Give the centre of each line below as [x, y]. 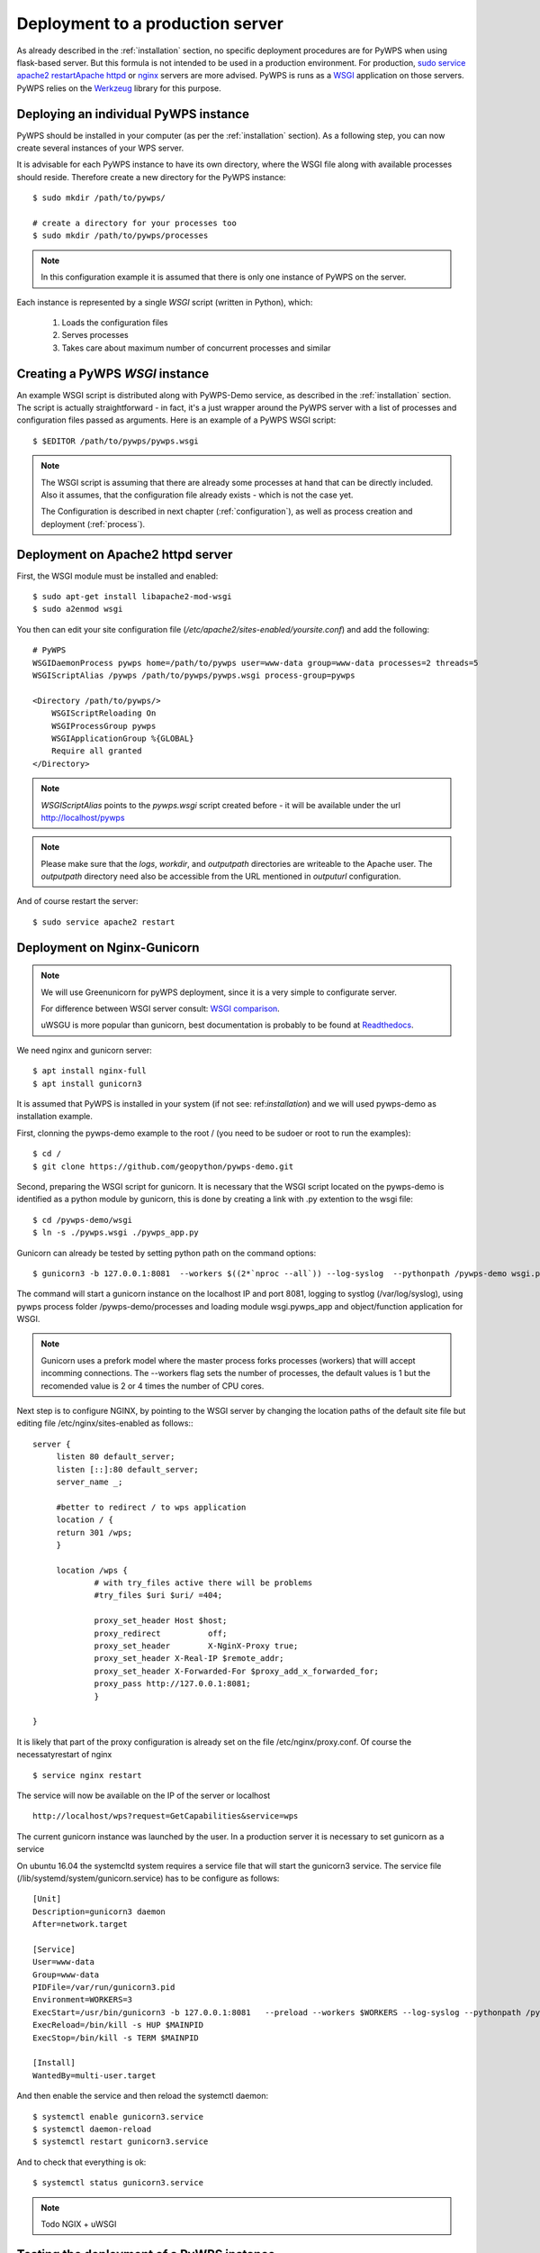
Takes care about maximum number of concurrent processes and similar [197, 348]
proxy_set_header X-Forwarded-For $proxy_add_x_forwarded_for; [237, 1671]
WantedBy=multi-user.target [94, 2075]
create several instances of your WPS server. [100, 148]
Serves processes [95, 335]
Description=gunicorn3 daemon [99, 1911]
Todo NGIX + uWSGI [79, 2224]
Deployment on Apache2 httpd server [125, 554]
